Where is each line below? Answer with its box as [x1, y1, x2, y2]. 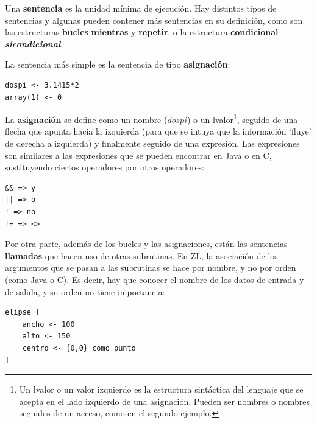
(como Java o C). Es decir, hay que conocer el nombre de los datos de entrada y [5, 273, 304, 285]
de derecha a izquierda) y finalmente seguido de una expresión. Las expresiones [5, 137, 300, 149]
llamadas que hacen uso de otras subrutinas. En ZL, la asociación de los [5, 249, 278, 262]
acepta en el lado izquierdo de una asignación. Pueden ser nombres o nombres [19, 394, 310, 407]
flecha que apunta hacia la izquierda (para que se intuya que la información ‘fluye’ [5, 125, 312, 138]
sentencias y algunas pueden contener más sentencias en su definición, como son [5, 13, 303, 26]
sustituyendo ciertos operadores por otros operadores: [5, 161, 205, 173]
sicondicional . [5, 37, 63, 50]
